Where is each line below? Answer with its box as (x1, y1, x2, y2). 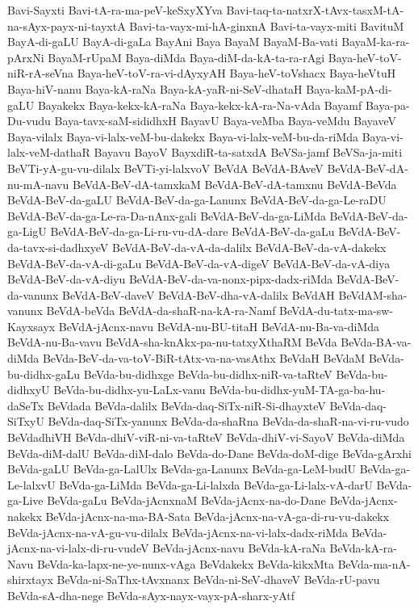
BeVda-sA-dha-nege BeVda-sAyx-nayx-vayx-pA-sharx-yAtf (7, 586, 295, 603)
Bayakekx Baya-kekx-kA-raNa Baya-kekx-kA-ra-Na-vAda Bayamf (37, 96, 362, 113)
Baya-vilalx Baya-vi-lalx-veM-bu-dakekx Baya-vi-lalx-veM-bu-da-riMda (7, 128, 359, 145)
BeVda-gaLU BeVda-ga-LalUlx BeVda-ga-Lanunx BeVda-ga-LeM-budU (7, 460, 357, 477)
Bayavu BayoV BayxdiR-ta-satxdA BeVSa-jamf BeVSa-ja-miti (94, 144, 403, 161)
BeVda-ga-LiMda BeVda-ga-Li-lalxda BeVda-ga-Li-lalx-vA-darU (59, 476, 373, 493)
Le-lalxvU (7, 476, 56, 493)
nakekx (7, 508, 42, 524)
